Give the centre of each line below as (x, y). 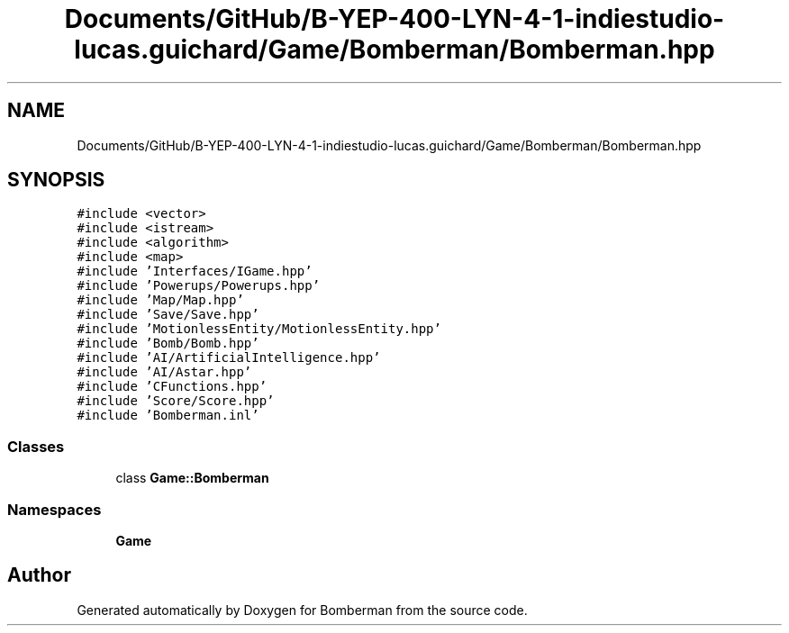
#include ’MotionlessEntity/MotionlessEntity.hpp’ (259, 329)
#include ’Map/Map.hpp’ (160, 300)
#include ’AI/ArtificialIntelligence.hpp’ (229, 358)
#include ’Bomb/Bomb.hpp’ (168, 344)
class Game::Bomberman (192, 478)
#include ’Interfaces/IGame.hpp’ (195, 271)
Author (39, 575)
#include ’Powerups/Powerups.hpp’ (199, 286)
